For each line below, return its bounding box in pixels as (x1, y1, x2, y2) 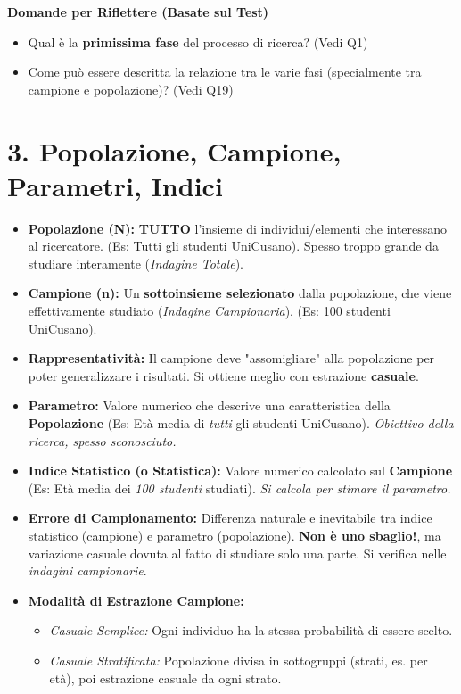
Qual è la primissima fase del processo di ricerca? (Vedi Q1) (28, 32, 368, 51)
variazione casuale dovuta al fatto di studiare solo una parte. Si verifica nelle (28, 543, 447, 562)
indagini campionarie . (28, 561, 147, 580)
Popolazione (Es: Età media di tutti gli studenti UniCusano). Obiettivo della (28, 414, 454, 433)
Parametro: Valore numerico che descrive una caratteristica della (28, 396, 391, 415)
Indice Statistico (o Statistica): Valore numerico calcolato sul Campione (28, 461, 453, 480)
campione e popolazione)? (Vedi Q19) (28, 79, 234, 98)
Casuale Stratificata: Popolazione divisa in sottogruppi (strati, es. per (49, 650, 428, 669)
